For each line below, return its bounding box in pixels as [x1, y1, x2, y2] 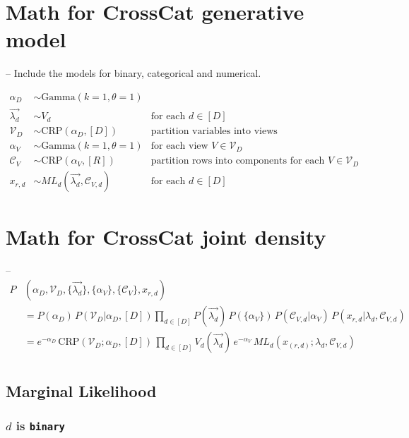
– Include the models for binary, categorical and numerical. [6, 66, 261, 80]
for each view [150, 141, 208, 152]
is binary [16, 416, 65, 434]
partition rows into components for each [150, 156, 325, 166]
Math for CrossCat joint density [6, 221, 326, 250]
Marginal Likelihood [6, 379, 157, 401]
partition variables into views [150, 126, 278, 137]
